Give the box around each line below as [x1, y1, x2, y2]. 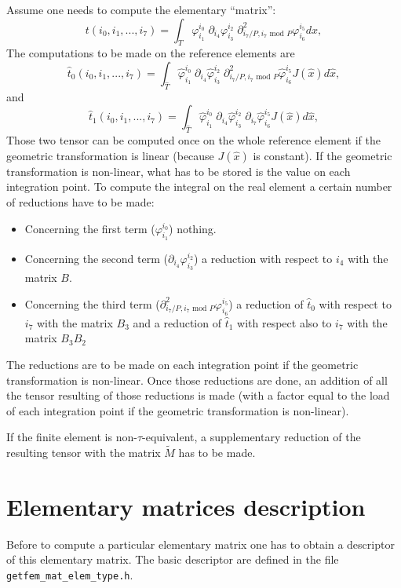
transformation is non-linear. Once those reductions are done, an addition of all [6, 371, 388, 388]
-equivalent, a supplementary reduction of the [142, 429, 361, 445]
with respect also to [237, 314, 332, 331]
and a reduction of [133, 314, 221, 331]
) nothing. [169, 220, 217, 236]
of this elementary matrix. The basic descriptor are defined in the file [6, 551, 339, 568]
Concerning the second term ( [24, 250, 168, 266]
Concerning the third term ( [24, 295, 160, 312]
